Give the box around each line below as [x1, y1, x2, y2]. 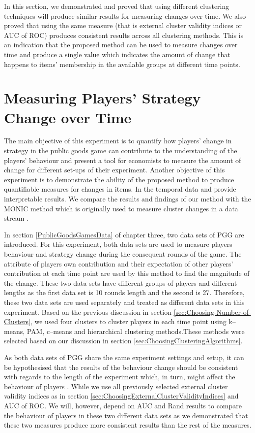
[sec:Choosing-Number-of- [173, 306, 251, 317]
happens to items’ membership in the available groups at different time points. [4, 59, 240, 69]
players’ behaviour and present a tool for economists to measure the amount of [4, 155, 241, 165]
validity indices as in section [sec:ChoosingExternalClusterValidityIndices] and [4, 391, 239, 401]
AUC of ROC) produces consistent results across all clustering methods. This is [4, 30, 244, 40]
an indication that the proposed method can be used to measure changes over [4, 39, 238, 50]
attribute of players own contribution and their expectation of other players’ [4, 258, 233, 268]
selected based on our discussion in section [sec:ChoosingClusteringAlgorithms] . [4, 335, 243, 346]
